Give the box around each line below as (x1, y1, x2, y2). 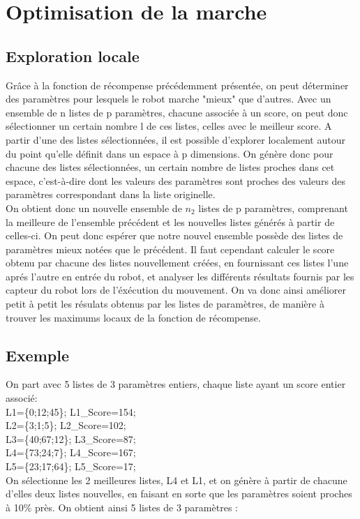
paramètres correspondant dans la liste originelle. (6, 187, 216, 202)
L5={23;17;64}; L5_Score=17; (6, 459, 136, 474)
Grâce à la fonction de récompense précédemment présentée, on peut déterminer (6, 77, 349, 92)
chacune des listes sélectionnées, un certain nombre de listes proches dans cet (6, 160, 335, 174)
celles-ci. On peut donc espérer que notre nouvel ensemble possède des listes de (6, 228, 343, 243)
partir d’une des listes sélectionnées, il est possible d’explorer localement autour (6, 132, 345, 146)
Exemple (6, 344, 69, 366)
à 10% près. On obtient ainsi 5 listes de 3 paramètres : (6, 499, 238, 514)
